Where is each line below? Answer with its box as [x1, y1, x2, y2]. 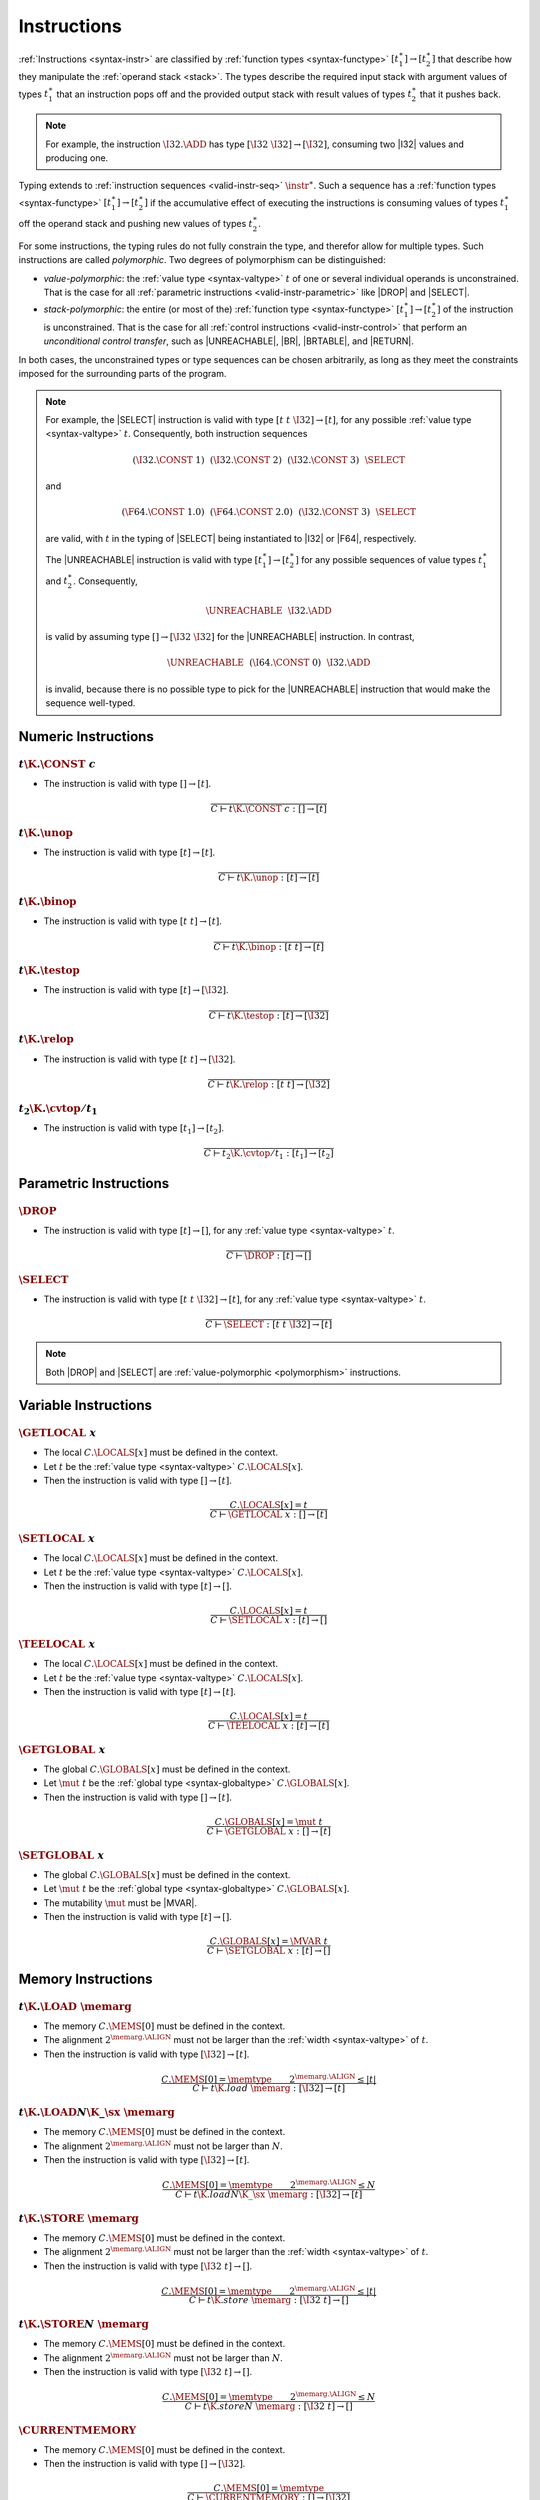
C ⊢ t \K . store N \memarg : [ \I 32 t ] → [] [184, 2401, 354, 2412]
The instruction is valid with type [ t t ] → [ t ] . [43, 915, 222, 927]
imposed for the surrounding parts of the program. [18, 368, 227, 380]
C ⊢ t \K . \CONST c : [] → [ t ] [210, 803, 327, 815]
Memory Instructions [18, 1970, 154, 1987]
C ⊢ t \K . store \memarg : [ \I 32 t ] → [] [188, 2295, 349, 2306]
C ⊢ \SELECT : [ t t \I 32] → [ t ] [205, 1319, 333, 1330]
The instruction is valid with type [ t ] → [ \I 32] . [43, 984, 229, 996]
